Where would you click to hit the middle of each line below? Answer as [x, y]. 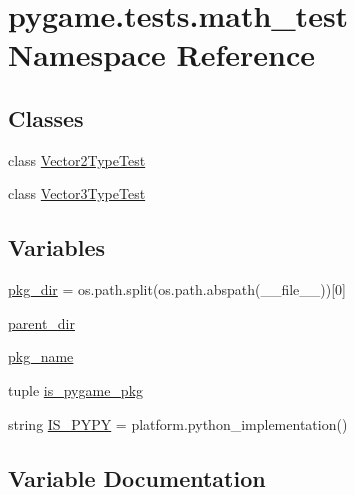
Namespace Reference [161, 54]
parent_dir [41, 322]
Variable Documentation [137, 477]
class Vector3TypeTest [77, 193]
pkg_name [41, 356]
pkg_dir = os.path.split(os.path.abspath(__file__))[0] [177, 289]
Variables [57, 247]
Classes [46, 117]
